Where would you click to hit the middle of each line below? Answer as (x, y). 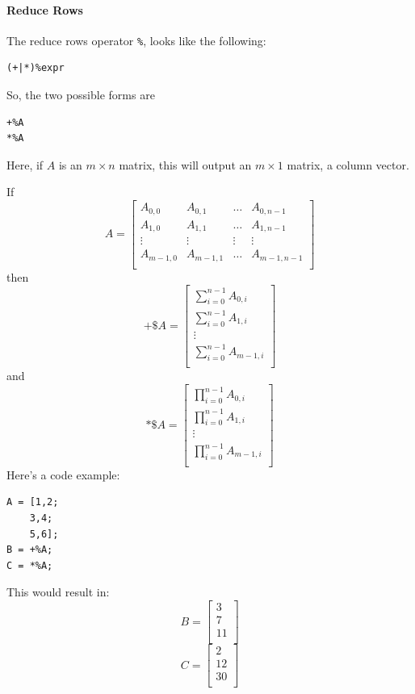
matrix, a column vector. (348, 164)
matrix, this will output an (185, 164)
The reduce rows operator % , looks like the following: (136, 40)
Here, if (25, 164)
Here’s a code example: (63, 474)
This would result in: (58, 592)
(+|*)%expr (36, 68)
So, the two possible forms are (81, 95)
